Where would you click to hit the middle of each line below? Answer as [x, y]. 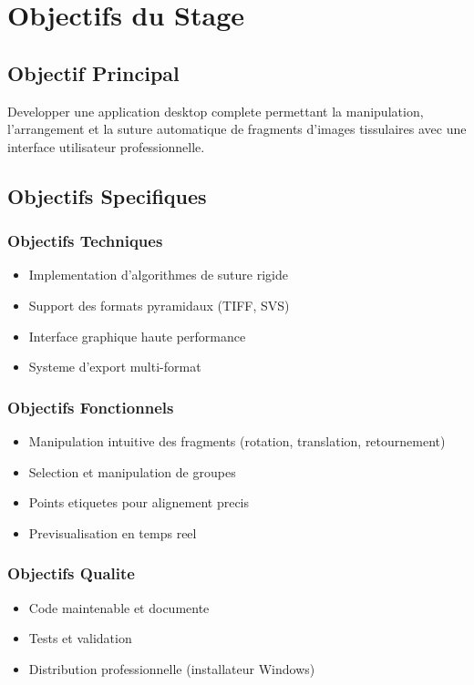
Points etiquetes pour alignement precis [139, 502]
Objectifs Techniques [85, 241]
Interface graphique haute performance [137, 336]
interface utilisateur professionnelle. [106, 146]
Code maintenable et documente [119, 607]
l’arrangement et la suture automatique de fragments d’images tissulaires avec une [237, 129]
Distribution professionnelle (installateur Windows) [172, 668]
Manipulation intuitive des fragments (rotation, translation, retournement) [237, 440]
